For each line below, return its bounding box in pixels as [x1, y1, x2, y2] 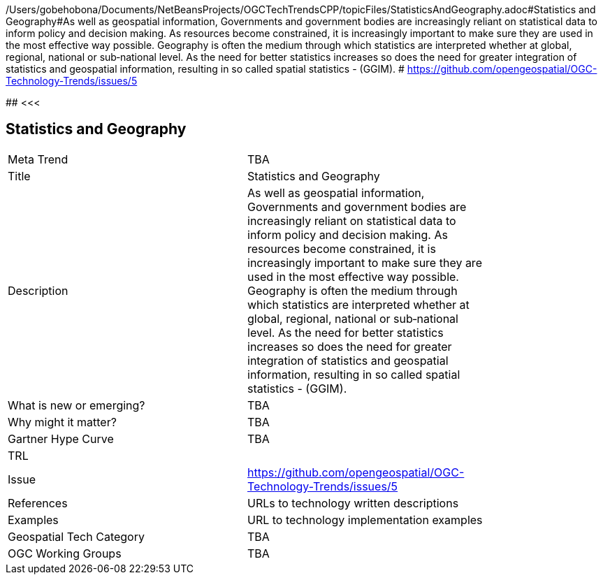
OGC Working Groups [8, 546, 122, 560]
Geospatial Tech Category [8, 529, 145, 544]
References [8, 495, 68, 510]
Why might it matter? [8, 414, 117, 429]
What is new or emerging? [8, 398, 145, 412]
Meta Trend [8, 152, 68, 166]
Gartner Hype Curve [8, 431, 114, 446]
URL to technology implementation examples [247, 512, 483, 527]
